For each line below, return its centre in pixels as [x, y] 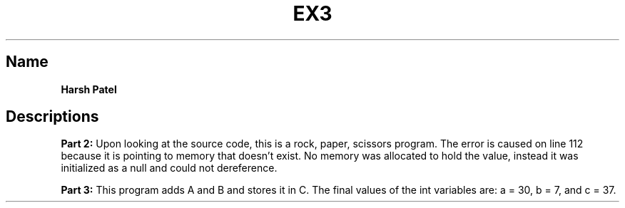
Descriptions [52, 117]
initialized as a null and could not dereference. [169, 168]
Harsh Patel [89, 89]
